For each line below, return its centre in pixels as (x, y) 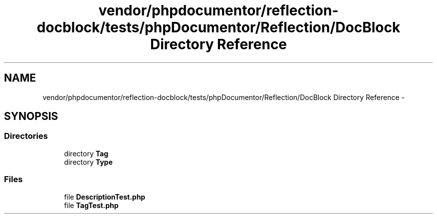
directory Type (88, 162)
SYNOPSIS (31, 116)
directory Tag (86, 153)
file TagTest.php (91, 205)
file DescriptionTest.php (105, 197)
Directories (26, 136)
